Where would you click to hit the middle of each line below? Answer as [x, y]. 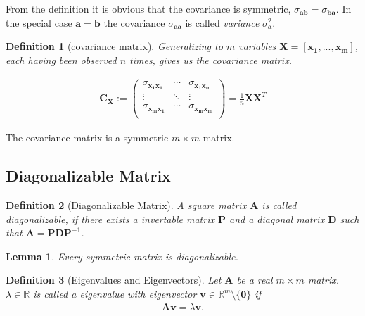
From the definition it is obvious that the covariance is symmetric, [148, 8]
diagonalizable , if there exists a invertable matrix [110, 219]
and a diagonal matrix [277, 219]
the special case [39, 22]
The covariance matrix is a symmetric [87, 138]
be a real [255, 280]
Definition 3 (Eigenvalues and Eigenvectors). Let [114, 280]
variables [257, 46]
